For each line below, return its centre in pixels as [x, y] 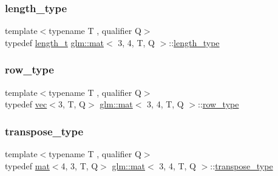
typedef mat [27, 165]
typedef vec [26, 104]
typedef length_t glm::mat [54, 42]
